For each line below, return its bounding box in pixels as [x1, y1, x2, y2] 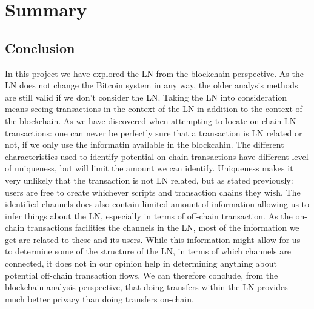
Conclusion [5, 38, 75, 57]
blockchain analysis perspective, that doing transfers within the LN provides [5, 281, 288, 293]
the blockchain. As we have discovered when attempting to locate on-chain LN [5, 114, 296, 127]
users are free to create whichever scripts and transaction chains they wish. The [5, 185, 301, 198]
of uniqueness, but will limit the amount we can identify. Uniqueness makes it [5, 162, 293, 174]
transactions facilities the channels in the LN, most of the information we [27, 221, 299, 234]
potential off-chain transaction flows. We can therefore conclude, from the [5, 268, 278, 281]
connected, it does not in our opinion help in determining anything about [5, 257, 278, 270]
